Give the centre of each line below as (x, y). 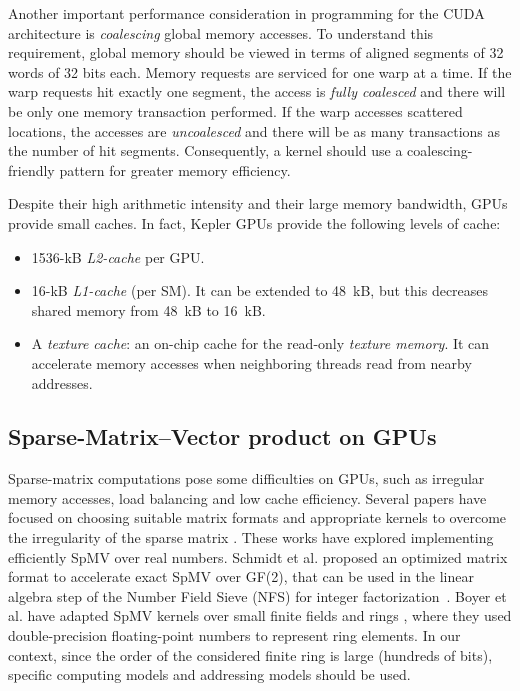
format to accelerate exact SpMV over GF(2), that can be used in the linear (241, 576)
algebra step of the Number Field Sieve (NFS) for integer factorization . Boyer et (257, 595)
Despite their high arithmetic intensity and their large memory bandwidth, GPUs (258, 203)
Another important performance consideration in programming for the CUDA (246, 13)
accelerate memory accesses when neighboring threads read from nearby (251, 362)
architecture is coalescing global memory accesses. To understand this (221, 32)
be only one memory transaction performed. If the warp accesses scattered (235, 110)
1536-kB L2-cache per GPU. (118, 256)
